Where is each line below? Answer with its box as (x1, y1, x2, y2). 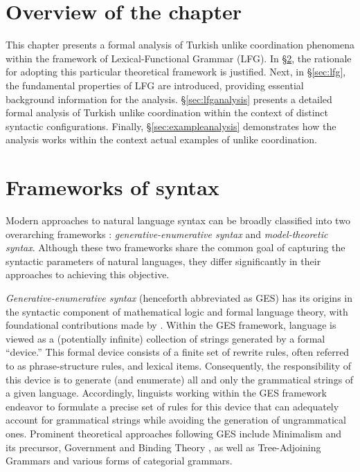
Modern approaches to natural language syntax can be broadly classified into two (6, 213, 350, 227)
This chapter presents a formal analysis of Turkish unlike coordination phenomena (6, 37, 354, 52)
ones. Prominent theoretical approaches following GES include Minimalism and (6, 426, 342, 440)
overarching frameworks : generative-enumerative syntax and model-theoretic (6, 226, 328, 241)
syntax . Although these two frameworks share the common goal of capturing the (6, 240, 345, 255)
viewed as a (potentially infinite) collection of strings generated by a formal (6, 331, 325, 345)
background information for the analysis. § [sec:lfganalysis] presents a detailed (6, 91, 332, 106)
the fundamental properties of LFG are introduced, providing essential (6, 78, 304, 92)
